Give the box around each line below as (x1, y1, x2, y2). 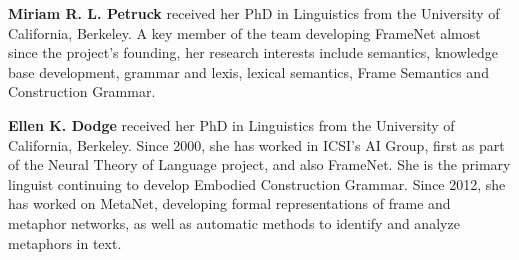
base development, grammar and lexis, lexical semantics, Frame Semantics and (8, 61, 489, 82)
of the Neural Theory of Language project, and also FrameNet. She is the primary (8, 154, 511, 175)
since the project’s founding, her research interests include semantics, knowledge (8, 42, 498, 63)
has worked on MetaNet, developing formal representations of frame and (8, 193, 451, 214)
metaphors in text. (8, 232, 122, 253)
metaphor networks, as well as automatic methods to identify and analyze (8, 212, 460, 233)
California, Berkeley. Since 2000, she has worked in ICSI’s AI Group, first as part (8, 134, 505, 155)
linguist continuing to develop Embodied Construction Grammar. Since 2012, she (8, 173, 506, 194)
